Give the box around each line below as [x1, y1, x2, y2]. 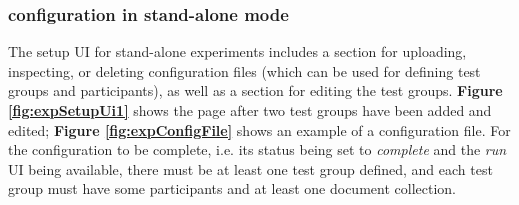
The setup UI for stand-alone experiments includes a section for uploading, [8, 41, 467, 62]
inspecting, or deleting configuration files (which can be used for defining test [8, 60, 481, 81]
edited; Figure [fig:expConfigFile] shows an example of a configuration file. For [8, 119, 511, 140]
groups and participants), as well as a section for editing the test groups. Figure [8, 80, 503, 101]
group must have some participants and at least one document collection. [8, 178, 456, 199]
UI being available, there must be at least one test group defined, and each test [8, 158, 493, 179]
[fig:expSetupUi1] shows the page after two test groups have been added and [8, 100, 492, 120]
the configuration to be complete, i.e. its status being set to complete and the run [8, 139, 507, 160]
